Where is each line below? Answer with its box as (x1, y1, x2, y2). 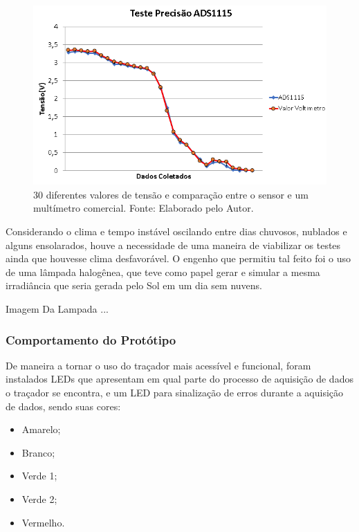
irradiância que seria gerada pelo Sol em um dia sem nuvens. (6, 278, 262, 293)
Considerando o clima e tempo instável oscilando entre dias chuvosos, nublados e (6, 224, 347, 239)
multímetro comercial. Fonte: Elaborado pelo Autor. (33, 201, 254, 215)
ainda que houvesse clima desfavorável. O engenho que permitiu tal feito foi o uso (6, 251, 351, 266)
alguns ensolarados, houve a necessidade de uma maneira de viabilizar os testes (6, 237, 341, 252)
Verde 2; (21, 492, 57, 506)
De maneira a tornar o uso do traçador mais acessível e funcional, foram (6, 358, 311, 372)
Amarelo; (21, 422, 61, 437)
